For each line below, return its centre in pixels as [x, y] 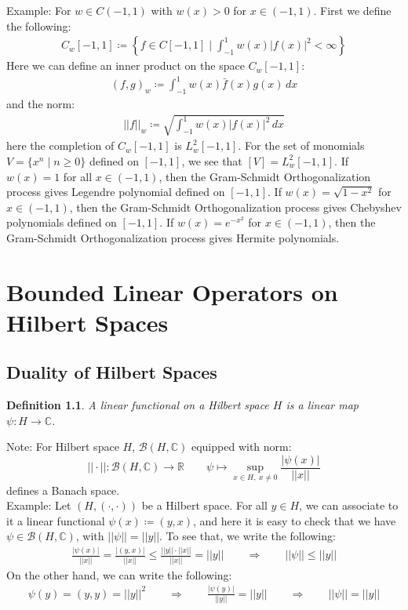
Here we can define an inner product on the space [126, 65]
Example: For [39, 10]
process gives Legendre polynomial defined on [116, 192]
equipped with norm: [241, 447]
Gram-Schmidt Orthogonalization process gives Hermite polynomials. [173, 237]
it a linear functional [56, 520]
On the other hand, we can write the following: [119, 574]
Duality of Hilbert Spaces [112, 372]
